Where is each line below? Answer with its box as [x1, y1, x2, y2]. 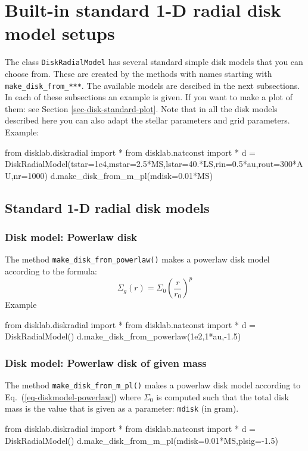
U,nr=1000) [5, 169, 48, 181]
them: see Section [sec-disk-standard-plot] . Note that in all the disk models [5, 102, 278, 115]
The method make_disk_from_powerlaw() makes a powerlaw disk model [5, 253, 270, 265]
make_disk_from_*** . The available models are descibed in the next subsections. [5, 79, 300, 91]
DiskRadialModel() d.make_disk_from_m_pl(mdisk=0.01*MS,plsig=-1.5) [5, 434, 278, 446]
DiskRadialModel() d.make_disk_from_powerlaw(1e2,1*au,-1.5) [5, 330, 241, 342]
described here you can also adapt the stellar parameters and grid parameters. [5, 114, 290, 126]
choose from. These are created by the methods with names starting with [5, 67, 272, 79]
